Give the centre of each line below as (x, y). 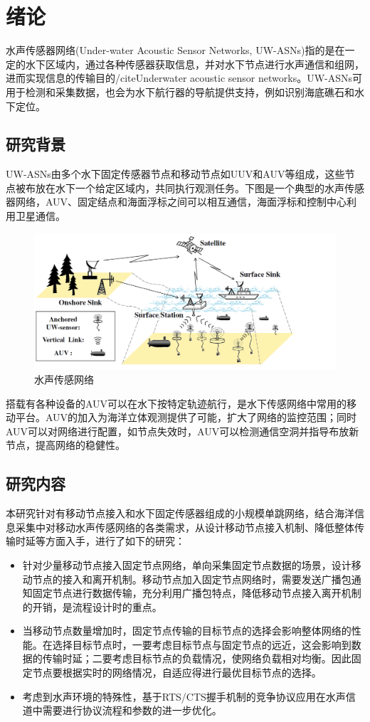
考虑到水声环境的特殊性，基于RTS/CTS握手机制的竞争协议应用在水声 (184, 696)
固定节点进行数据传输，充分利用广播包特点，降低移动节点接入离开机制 (197, 593)
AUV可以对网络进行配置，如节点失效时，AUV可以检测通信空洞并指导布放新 (183, 431)
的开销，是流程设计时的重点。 (92, 606)
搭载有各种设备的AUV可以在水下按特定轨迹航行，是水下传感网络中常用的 (176, 403)
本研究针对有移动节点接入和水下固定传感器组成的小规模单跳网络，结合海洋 (180, 513)
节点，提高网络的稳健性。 (65, 445)
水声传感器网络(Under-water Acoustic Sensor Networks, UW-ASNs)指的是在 (175, 50)
